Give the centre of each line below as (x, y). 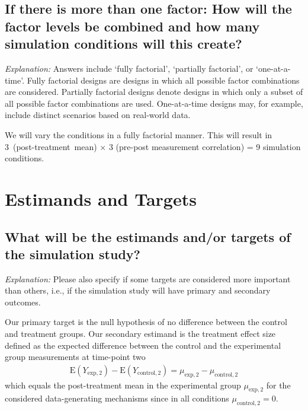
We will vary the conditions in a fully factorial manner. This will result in (139, 134)
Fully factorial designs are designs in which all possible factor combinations (163, 80)
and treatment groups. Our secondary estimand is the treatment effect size (140, 334)
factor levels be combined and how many (132, 26)
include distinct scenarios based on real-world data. (98, 115)
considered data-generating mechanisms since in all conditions (117, 398)
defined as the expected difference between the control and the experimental (143, 345)
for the (278, 385)
